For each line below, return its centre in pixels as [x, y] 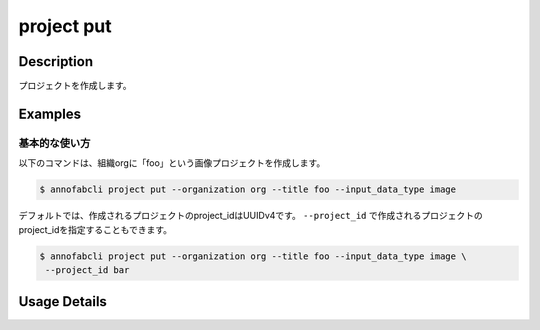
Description [56, 61]
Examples [50, 113]
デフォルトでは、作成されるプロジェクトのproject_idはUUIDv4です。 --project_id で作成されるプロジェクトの [251, 216]
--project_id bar [87, 269]
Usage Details [62, 301]
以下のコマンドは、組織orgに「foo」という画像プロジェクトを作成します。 [172, 163]
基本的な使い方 [54, 143]
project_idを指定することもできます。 [95, 229]
